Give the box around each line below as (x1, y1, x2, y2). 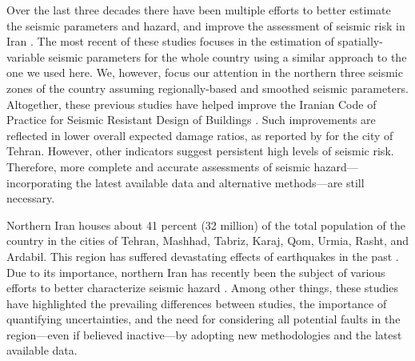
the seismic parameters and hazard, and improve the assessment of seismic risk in (6, 17, 405, 34)
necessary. (6, 190, 55, 207)
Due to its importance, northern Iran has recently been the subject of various (6, 263, 385, 280)
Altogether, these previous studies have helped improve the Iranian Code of (6, 95, 377, 112)
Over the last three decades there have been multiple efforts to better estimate (6, 2, 391, 18)
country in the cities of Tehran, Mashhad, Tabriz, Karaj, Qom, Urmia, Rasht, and (6, 232, 409, 249)
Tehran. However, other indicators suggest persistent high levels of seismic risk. (6, 142, 394, 159)
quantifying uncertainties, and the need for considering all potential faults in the (6, 311, 401, 327)
